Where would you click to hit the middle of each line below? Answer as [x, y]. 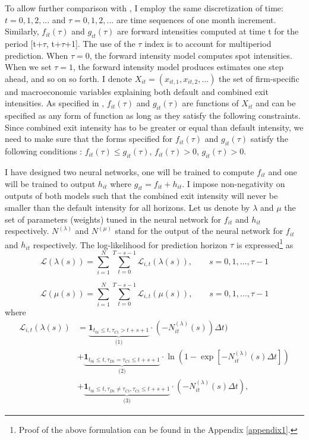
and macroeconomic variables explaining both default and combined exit [137, 91]
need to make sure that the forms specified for [89, 139]
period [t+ [24, 43]
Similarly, [22, 31]
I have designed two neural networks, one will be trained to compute [130, 171]
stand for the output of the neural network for [199, 231]
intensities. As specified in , [55, 103]
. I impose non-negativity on [234, 183]
